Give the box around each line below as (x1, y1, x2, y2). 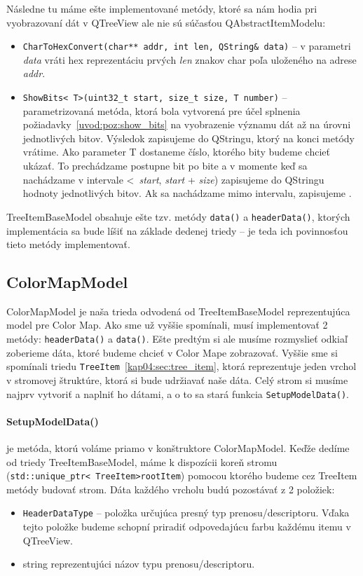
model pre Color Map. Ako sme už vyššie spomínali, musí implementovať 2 (6, 317, 328, 332)
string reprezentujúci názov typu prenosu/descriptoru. (22, 556, 255, 571)
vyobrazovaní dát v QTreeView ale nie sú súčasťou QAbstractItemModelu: (6, 15, 326, 29)
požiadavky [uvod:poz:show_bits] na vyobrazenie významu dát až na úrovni (22, 117, 351, 132)
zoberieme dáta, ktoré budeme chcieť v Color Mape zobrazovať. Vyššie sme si (6, 345, 338, 359)
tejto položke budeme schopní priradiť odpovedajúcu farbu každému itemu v (22, 519, 351, 534)
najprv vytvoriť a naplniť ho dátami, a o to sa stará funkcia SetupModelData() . (6, 386, 349, 401)
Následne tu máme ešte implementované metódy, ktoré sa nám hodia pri (6, 1, 317, 15)
